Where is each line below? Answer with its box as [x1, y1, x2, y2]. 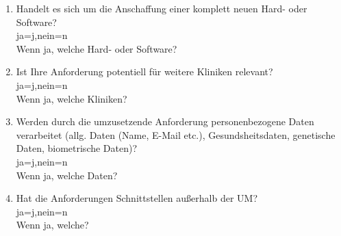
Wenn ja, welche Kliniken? [16, 91, 127, 105]
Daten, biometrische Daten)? [16, 141, 138, 155]
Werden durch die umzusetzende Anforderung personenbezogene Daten [16, 114, 314, 129]
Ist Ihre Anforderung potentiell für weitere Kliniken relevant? [16, 64, 273, 79]
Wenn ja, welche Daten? [16, 168, 118, 182]
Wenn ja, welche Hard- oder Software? [16, 41, 177, 55]
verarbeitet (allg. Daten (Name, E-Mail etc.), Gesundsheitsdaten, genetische [16, 127, 336, 142]
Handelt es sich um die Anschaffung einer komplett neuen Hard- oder [16, 1, 307, 15]
